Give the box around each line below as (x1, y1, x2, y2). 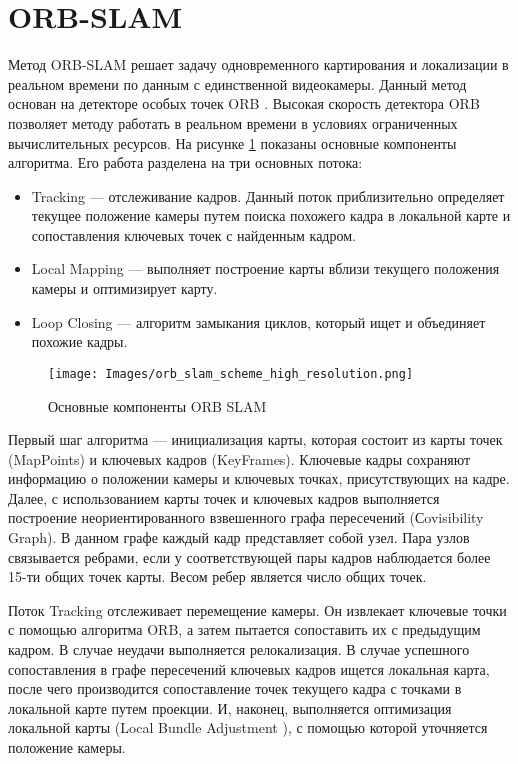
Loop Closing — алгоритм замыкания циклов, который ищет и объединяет (31, 311, 486, 332)
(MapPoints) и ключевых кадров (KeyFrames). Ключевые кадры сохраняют (8, 448, 471, 469)
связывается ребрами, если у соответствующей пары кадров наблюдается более (8, 546, 491, 567)
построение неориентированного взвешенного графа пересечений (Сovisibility (8, 507, 484, 528)
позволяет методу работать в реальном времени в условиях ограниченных (8, 112, 458, 133)
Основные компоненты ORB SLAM (48, 395, 267, 416)
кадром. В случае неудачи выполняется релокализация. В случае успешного (8, 639, 470, 660)
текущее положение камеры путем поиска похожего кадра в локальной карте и (31, 205, 511, 226)
